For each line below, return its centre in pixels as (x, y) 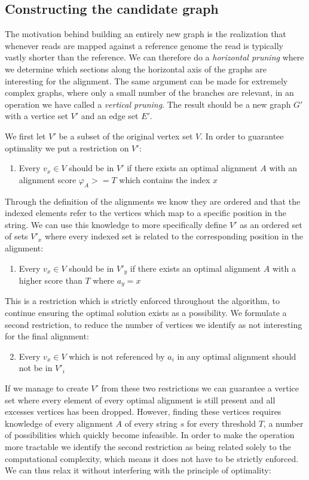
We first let (25, 136)
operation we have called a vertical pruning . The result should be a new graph (148, 104)
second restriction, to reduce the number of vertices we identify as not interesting (154, 324)
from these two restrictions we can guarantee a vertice (200, 388)
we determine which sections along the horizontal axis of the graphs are (136, 69)
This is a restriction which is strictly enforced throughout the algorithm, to (142, 301)
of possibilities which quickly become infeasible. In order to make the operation (150, 435)
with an (283, 168)
